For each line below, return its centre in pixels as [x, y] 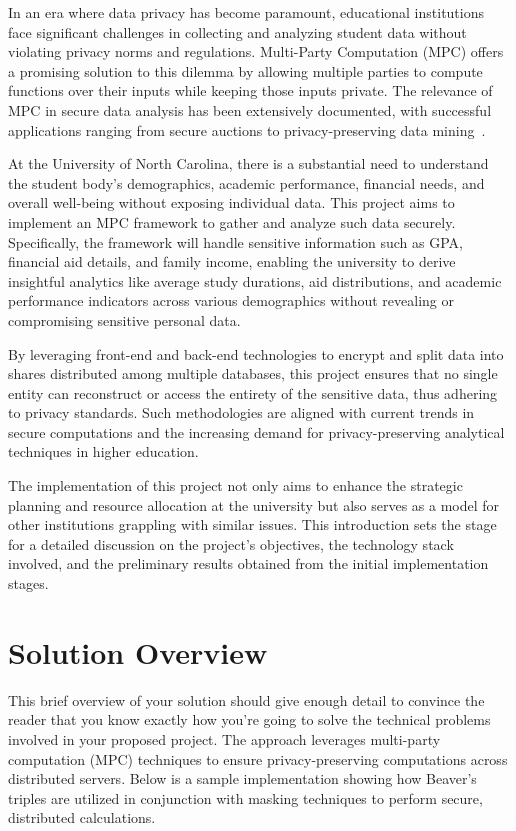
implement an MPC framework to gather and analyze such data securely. [232, 221]
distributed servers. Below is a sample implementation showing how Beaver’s [242, 778]
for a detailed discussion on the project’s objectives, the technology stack [231, 543]
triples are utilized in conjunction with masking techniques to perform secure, [245, 797]
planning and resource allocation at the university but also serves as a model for [254, 504]
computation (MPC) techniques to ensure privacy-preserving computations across [258, 758]
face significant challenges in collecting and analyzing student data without [237, 31]
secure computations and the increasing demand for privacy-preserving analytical [256, 431]
